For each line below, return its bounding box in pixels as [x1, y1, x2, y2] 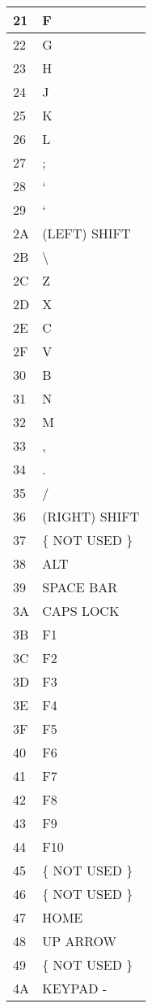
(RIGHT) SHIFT [42, 507, 140, 526]
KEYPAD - [42, 979, 108, 997]
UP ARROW [42, 932, 117, 950]
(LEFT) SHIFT [42, 224, 131, 242]
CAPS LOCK [42, 601, 120, 620]
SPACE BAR [42, 578, 118, 596]
